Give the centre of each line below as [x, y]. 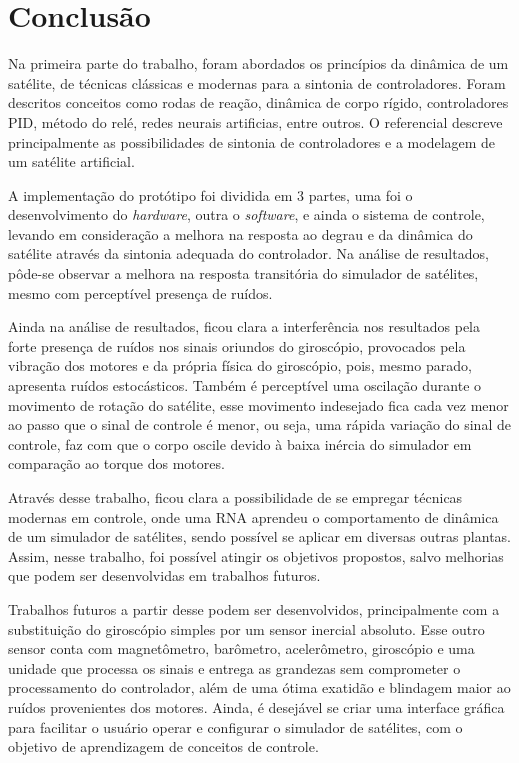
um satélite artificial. [71, 161]
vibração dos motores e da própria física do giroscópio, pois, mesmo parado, [240, 365]
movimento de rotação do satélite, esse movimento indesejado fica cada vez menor [258, 404]
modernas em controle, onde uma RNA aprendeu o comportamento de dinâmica [253, 516]
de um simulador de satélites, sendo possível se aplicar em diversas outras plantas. [260, 536]
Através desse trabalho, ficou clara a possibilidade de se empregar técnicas [235, 497]
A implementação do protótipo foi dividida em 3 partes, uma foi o [210, 194]
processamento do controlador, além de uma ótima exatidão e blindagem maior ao [259, 687]
